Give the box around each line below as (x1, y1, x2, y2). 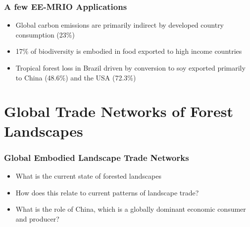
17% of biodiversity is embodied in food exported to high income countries (15, 46, 242, 56)
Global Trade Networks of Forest (4, 101, 233, 121)
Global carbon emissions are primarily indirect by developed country (15, 20, 224, 30)
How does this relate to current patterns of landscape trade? (15, 187, 199, 197)
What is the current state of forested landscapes (15, 170, 161, 181)
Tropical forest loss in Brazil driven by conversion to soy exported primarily (15, 63, 246, 73)
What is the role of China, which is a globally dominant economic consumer (15, 204, 246, 214)
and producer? (15, 213, 59, 224)
